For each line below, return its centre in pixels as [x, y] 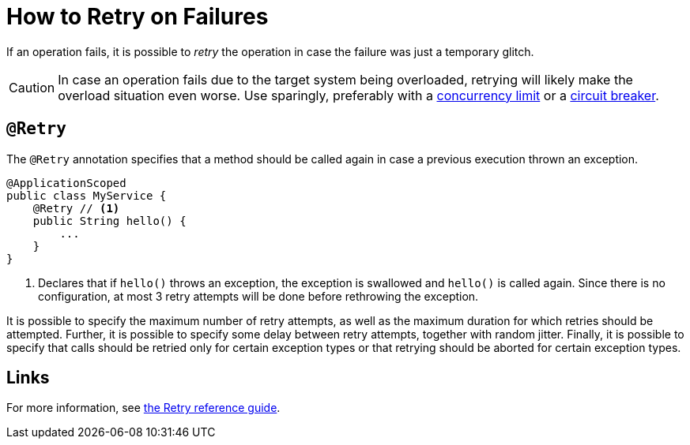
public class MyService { [87, 195]
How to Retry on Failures [138, 17]
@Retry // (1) [76, 208]
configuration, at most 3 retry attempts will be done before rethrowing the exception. [258, 296]
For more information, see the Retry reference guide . [143, 408]
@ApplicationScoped [66, 183]
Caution [32, 87]
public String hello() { [109, 221]
